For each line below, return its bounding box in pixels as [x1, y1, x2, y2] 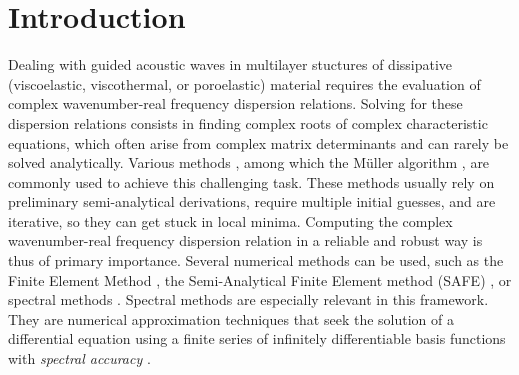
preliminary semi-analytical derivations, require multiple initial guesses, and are [8, 191, 496, 212]
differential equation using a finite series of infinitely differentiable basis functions [8, 328, 506, 349]
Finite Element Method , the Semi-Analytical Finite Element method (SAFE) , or [8, 269, 512, 290]
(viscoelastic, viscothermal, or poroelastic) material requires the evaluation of [8, 73, 481, 94]
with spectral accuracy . [8, 348, 151, 369]
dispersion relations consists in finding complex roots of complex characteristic [8, 112, 488, 133]
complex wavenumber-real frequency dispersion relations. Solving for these [8, 93, 463, 114]
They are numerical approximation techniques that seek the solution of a [8, 308, 455, 329]
